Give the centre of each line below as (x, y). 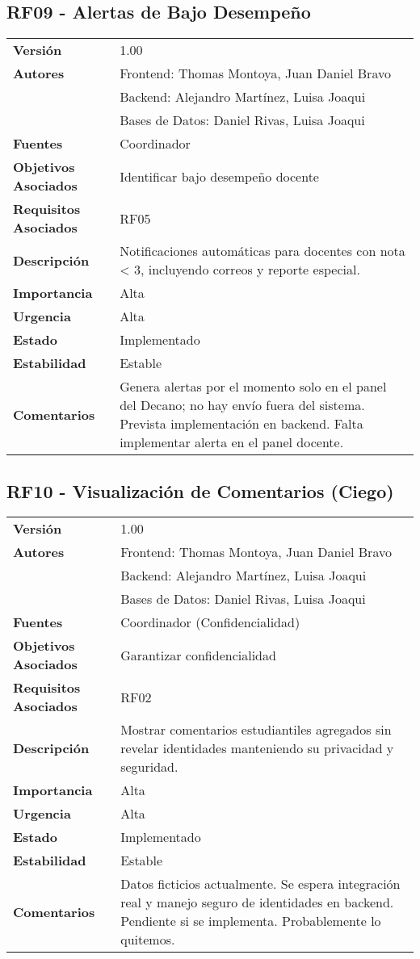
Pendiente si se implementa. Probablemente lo (251, 921)
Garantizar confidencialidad (198, 655)
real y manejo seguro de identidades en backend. (257, 902)
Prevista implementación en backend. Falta (241, 424)
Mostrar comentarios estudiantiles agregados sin (256, 730)
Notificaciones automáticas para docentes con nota (262, 251)
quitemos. (148, 940)
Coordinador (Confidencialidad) (210, 622)
